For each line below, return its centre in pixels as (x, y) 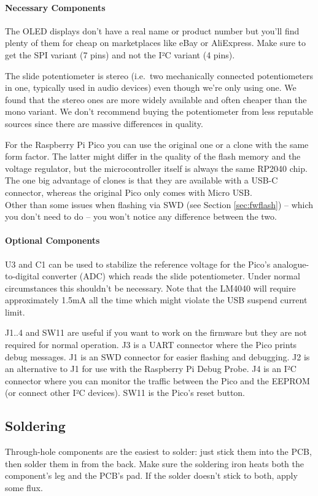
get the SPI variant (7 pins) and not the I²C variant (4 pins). (120, 54)
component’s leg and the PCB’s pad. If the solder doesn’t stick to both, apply (151, 475)
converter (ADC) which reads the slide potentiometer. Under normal (171, 276)
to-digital (22, 276)
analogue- (291, 264)
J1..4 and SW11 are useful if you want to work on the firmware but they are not (156, 332)
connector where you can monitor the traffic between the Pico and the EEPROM (157, 380)
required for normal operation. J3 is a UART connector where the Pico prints (151, 345)
